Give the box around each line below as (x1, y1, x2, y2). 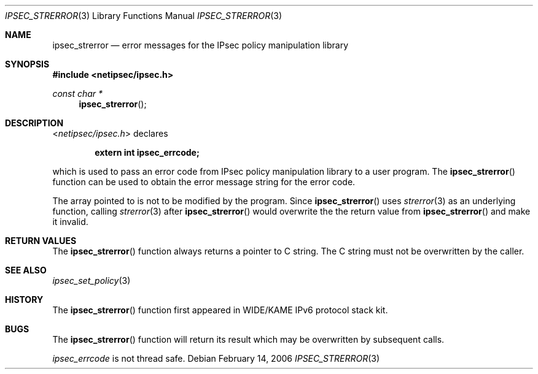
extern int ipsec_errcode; (95, 147, 200, 158)
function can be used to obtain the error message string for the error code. (52, 177, 356, 187)
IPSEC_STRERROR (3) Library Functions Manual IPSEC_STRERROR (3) (5, 10, 283, 21)
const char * (52, 88, 103, 99)
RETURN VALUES (5, 235, 77, 246)
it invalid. (52, 216, 88, 227)
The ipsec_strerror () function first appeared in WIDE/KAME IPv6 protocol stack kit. (52, 305, 388, 315)
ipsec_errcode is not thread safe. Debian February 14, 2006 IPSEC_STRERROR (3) (52, 353, 380, 364)
